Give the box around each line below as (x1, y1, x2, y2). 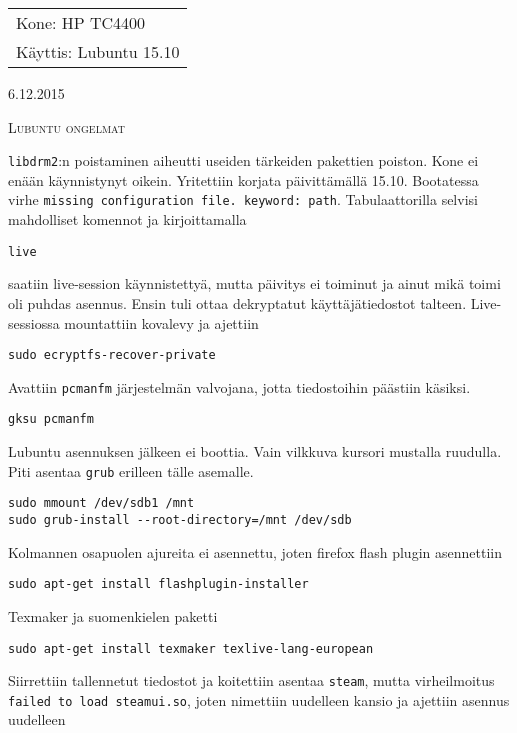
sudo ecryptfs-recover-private (8, 348, 216, 363)
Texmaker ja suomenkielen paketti (8, 605, 218, 626)
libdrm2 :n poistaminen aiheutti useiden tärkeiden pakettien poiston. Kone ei (8, 150, 479, 171)
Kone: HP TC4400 (16, 11, 146, 34)
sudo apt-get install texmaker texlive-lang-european (8, 641, 374, 656)
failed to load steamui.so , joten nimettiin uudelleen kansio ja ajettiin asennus (8, 689, 510, 710)
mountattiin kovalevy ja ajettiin (64, 312, 259, 333)
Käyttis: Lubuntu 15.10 (16, 40, 180, 63)
